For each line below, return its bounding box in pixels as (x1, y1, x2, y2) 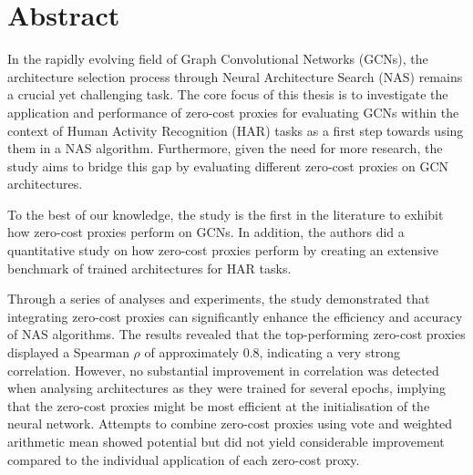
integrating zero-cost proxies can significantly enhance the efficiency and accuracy (7, 306, 463, 325)
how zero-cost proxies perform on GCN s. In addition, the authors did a (7, 222, 405, 242)
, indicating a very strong (259, 343, 401, 362)
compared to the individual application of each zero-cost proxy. (7, 449, 360, 469)
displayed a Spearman (7, 343, 129, 362)
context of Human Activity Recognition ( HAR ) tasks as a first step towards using (7, 120, 464, 139)
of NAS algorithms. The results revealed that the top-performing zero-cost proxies (7, 325, 466, 344)
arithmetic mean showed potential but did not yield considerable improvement (7, 432, 445, 450)
